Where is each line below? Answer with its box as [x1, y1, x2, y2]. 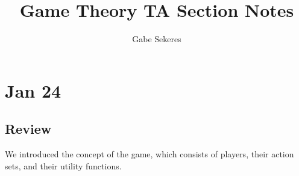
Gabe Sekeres [132, 33, 181, 45]
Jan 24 [5, 78, 61, 102]
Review [5, 119, 52, 138]
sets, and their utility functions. [5, 159, 122, 172]
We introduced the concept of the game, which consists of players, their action [5, 148, 294, 160]
